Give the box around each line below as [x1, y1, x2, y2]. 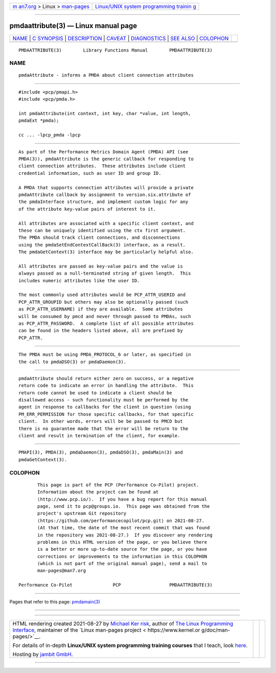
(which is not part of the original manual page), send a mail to [37, 560, 208, 567]
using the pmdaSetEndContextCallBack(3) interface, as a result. [18, 242, 186, 248]
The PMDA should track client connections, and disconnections [18, 235, 180, 240]
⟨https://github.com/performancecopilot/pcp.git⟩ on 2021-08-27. [37, 518, 204, 524]
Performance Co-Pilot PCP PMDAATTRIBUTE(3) [18, 582, 213, 588]
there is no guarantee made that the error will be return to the [18, 425, 189, 432]
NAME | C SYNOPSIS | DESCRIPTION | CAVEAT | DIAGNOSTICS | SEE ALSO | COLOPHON [12, 35, 229, 42]
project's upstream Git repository [37, 510, 127, 517]
